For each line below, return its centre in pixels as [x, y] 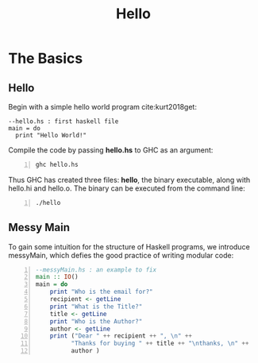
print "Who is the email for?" [101, 292]
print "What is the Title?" [96, 307]
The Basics [46, 58]
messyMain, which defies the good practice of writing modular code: [121, 255]
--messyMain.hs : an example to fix [96, 270]
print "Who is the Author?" [96, 321]
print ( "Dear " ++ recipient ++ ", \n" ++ [121, 336]
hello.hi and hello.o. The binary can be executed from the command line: [127, 188]
